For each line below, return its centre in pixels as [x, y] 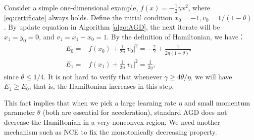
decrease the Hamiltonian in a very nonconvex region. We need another [112, 122]
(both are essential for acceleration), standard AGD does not [135, 112]
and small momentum [217, 102]
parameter [20, 112]
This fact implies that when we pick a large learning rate [90, 102]
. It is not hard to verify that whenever [103, 76]
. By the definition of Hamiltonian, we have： [176, 37]
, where [199, 7]
